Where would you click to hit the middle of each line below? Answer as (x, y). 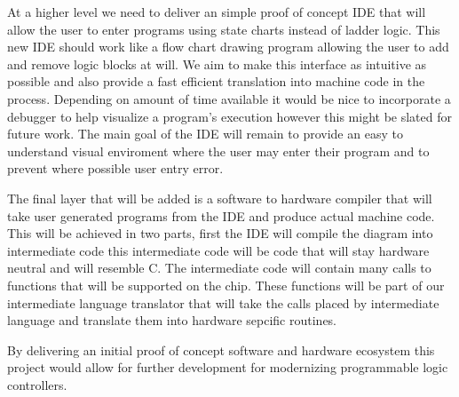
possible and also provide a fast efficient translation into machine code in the (216, 81)
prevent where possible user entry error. (115, 168)
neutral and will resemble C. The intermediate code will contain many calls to (219, 268)
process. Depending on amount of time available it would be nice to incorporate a (229, 98)
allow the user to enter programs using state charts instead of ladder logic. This (224, 29)
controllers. (37, 384)
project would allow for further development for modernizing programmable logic (228, 367)
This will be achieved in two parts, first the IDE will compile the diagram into (220, 233)
